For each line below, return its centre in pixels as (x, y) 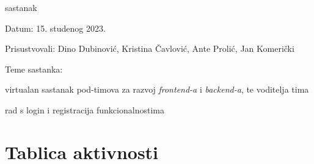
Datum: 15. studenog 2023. (55, 28)
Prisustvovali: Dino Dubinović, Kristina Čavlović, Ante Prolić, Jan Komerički (150, 48)
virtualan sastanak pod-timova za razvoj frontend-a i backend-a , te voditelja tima (157, 89)
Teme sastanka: (34, 69)
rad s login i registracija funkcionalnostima (85, 109)
